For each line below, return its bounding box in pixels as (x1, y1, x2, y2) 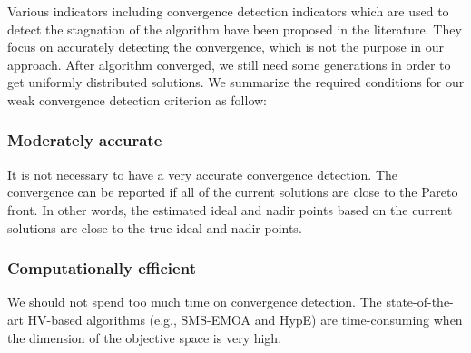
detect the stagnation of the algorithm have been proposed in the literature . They (7, 19, 462, 38)
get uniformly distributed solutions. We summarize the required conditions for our (7, 73, 465, 92)
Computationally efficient (7, 257, 196, 279)
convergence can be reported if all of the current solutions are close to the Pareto (7, 182, 458, 201)
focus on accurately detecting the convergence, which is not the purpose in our (7, 37, 445, 56)
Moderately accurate (7, 129, 162, 152)
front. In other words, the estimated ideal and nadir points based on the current (7, 200, 453, 219)
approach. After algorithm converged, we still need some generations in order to (7, 54, 451, 74)
